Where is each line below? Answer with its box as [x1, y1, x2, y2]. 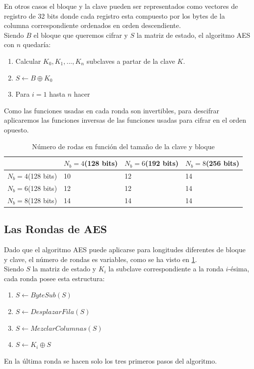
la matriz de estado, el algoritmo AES [136, 29, 251, 40]
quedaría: [23, 39, 51, 50]
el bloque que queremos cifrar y [33, 29, 128, 40]
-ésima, [228, 264, 250, 274]
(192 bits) [145, 158, 178, 168]
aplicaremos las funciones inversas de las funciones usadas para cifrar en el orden [4, 115, 247, 125]
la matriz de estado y [32, 264, 96, 274]
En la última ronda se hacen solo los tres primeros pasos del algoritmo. [4, 355, 217, 366]
